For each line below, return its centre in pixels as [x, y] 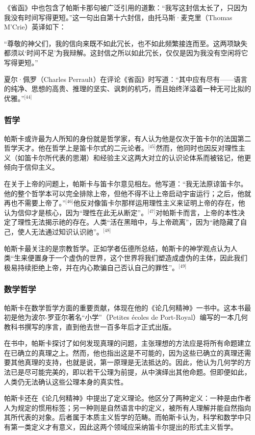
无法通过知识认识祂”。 [67, 231]
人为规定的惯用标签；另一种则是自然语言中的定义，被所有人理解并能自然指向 [127, 407]
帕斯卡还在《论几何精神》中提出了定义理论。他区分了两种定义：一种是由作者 [127, 398]
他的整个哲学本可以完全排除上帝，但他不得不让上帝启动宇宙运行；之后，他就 [127, 193]
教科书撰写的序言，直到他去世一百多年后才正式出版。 [90, 326]
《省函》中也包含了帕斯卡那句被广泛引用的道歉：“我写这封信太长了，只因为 [126, 7]
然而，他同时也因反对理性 [197, 148]
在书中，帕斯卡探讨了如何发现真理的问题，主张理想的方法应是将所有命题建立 [127, 343]
